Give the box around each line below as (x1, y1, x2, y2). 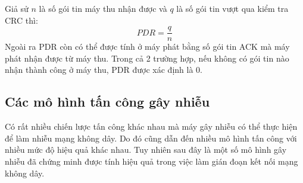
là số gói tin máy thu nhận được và (39, 2, 167, 14)
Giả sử (5, 2, 29, 14)
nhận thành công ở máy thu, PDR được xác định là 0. (5, 63, 202, 76)
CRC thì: (5, 14, 38, 26)
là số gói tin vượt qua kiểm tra (176, 2, 289, 14)
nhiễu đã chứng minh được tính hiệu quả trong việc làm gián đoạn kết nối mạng (5, 155, 298, 168)
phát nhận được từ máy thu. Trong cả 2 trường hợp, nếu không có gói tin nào (5, 52, 289, 64)
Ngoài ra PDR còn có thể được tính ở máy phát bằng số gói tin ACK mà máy (5, 40, 290, 53)
